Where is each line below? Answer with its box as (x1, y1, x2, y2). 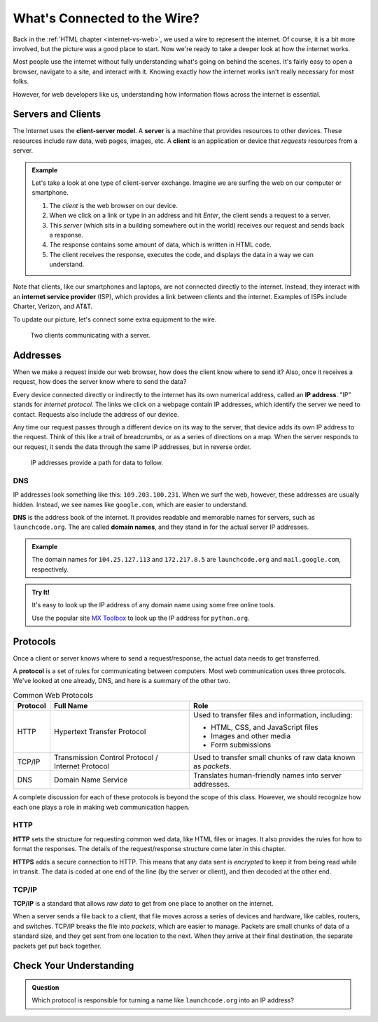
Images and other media (211, 731, 291, 741)
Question (31, 983, 59, 991)
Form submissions (211, 740, 272, 750)
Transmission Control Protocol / (53, 753, 158, 763)
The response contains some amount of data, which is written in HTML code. (49, 240, 272, 249)
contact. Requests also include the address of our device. (13, 410, 180, 418)
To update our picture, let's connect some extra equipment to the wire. (13, 315, 217, 324)
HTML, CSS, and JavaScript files (211, 722, 318, 732)
